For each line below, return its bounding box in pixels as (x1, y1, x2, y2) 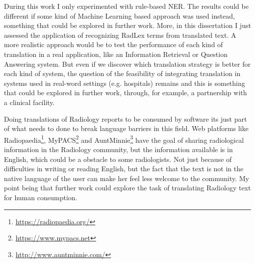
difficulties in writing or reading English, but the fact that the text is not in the (4, 163, 244, 174)
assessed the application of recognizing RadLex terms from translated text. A (4, 29, 236, 40)
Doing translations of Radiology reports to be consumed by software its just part (4, 113, 247, 124)
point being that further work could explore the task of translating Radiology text (4, 183, 251, 193)
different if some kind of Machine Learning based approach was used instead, (4, 10, 235, 21)
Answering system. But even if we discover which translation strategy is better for (4, 58, 251, 69)
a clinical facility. (4, 97, 55, 107)
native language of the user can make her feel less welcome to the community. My (4, 173, 249, 183)
